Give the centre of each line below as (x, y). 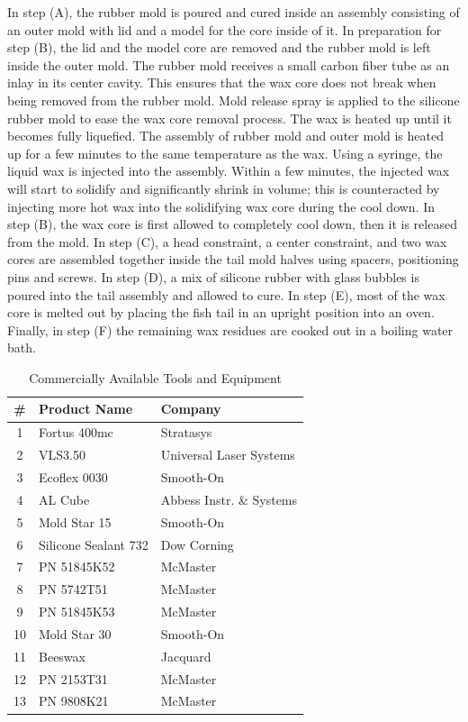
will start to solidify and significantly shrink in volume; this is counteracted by (224, 188)
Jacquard (186, 656)
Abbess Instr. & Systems (229, 499)
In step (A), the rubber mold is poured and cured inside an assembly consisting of (234, 12)
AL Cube (64, 499)
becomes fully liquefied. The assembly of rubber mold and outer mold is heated (225, 136)
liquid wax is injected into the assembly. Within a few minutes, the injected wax (229, 171)
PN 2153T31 (73, 678)
